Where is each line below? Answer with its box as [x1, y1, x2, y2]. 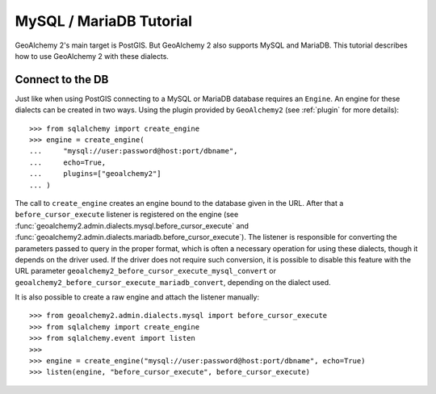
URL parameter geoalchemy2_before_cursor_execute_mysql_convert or [15, 266, 276, 276]
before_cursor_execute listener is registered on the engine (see [15, 210, 239, 220]
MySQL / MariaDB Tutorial [15, 12, 193, 30]
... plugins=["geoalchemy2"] [29, 170, 161, 178]
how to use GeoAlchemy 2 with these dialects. [15, 51, 170, 61]
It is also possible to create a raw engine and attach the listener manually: [15, 292, 260, 302]
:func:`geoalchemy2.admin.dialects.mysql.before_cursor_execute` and [15, 220, 249, 230]
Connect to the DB [15, 73, 109, 86]
